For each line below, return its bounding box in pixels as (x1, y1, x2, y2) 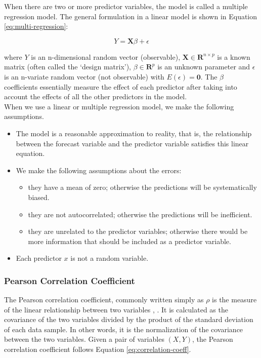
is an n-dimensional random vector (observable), (31, 51, 181, 62)
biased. (28, 191, 50, 202)
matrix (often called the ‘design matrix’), (4, 61, 132, 72)
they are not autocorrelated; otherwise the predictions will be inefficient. (28, 209, 252, 219)
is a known (217, 51, 250, 62)
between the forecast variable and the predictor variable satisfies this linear (16, 138, 249, 148)
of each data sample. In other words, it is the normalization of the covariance (4, 324, 243, 334)
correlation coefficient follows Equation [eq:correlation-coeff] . (4, 344, 191, 354)
